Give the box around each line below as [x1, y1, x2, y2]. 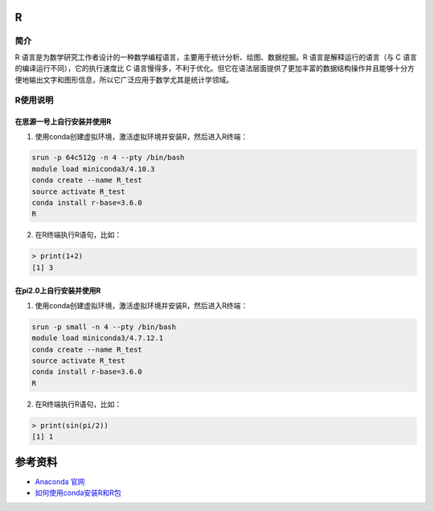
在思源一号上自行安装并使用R [14, 117, 112, 126]
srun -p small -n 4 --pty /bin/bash [31, 322, 177, 332]
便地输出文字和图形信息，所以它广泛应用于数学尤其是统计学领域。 [14, 75, 233, 84]
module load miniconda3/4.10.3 [31, 164, 156, 173]
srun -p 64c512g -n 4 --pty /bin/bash [31, 153, 185, 163]
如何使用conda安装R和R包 [35, 488, 122, 497]
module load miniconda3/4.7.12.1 [31, 334, 164, 343]
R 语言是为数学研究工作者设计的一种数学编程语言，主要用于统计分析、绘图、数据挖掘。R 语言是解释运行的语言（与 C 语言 [14, 52, 417, 62]
